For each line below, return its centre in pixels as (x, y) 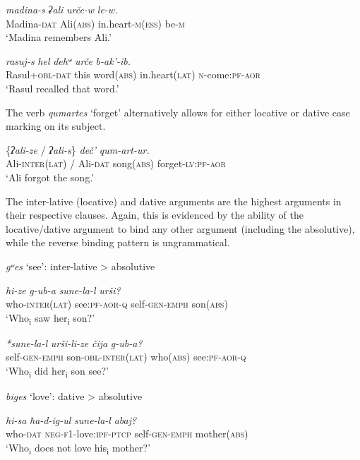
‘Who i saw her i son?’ (50, 318)
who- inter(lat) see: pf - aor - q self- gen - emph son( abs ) (117, 304)
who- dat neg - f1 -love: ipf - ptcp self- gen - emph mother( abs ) (127, 434)
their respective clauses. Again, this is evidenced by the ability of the (155, 215)
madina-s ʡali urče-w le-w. (62, 9)
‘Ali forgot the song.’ (50, 177)
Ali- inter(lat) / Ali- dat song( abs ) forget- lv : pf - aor (116, 163)
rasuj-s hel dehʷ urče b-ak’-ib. (68, 60)
